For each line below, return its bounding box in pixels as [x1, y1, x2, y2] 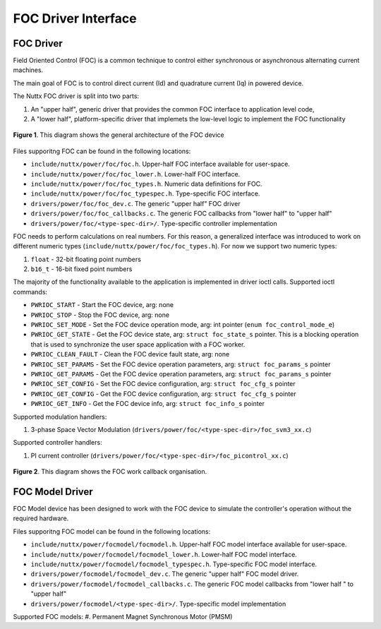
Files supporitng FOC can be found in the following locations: [13, 147, 191, 155]
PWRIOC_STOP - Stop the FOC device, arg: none [30, 311, 169, 319]
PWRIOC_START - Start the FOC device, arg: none [30, 301, 174, 309]
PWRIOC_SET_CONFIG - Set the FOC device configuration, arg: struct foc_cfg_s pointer [30, 380, 296, 388]
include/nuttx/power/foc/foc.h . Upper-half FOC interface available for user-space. [30, 160, 291, 169]
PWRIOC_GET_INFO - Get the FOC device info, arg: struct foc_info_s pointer [30, 400, 265, 408]
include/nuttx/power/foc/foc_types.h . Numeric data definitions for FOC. [30, 179, 262, 188]
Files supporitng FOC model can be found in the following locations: [13, 527, 211, 536]
